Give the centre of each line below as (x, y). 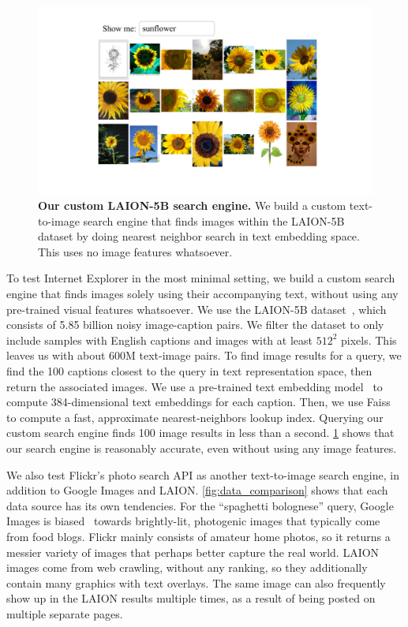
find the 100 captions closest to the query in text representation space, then (189, 371)
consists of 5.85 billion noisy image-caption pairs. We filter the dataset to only (195, 325)
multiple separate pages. (65, 613)
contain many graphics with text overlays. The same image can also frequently (196, 582)
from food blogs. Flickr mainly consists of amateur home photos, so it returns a (198, 536)
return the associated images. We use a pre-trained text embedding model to (195, 386)
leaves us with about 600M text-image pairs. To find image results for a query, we (204, 355)
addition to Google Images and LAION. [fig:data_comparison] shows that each (197, 490)
